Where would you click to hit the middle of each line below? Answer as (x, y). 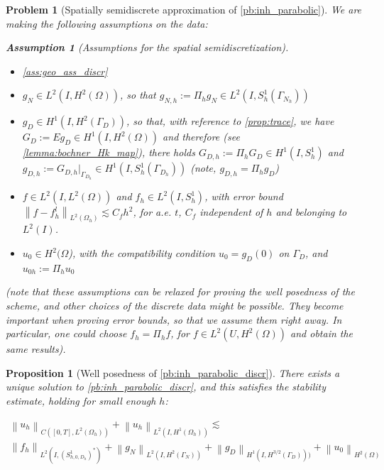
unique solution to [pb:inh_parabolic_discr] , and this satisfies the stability (166, 387)
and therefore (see (201, 137)
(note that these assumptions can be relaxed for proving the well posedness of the (180, 291)
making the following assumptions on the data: (107, 23)
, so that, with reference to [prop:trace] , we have (230, 121)
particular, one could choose (66, 333)
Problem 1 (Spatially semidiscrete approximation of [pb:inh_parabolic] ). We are (184, 9)
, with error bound (244, 196)
